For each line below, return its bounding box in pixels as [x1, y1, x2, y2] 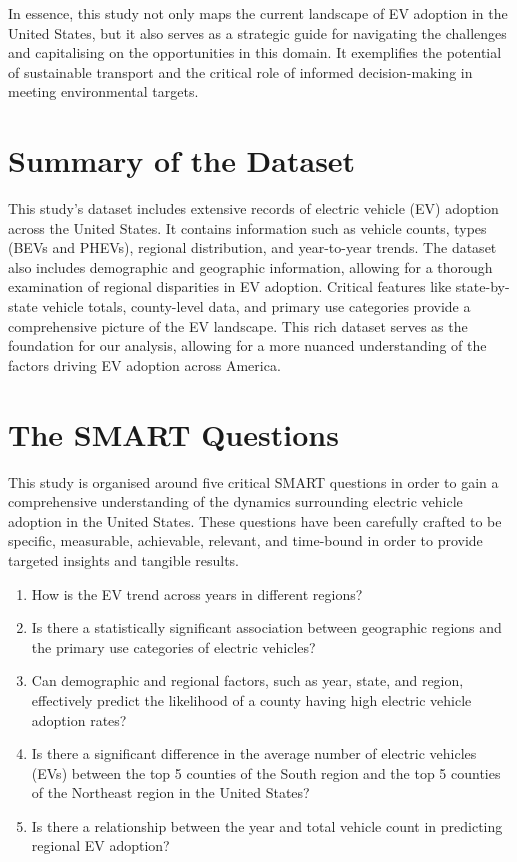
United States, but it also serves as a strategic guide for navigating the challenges [8, 22, 507, 43]
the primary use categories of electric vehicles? [31, 636, 316, 657]
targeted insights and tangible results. [8, 549, 240, 570]
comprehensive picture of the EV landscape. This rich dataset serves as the [8, 315, 468, 336]
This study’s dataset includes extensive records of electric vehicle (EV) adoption [8, 198, 499, 219]
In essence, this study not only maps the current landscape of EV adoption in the [8, 3, 508, 23]
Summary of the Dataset [8, 140, 356, 181]
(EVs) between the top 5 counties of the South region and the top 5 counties [31, 762, 501, 783]
